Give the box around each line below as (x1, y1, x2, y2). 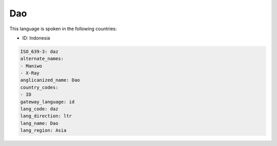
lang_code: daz (20, 106, 58, 112)
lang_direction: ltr (20, 113, 72, 119)
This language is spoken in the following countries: (9, 26, 117, 32)
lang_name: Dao (20, 120, 58, 126)
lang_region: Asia (20, 128, 67, 133)
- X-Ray (20, 70, 39, 76)
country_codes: (20, 85, 58, 90)
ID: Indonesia (22, 35, 50, 41)
